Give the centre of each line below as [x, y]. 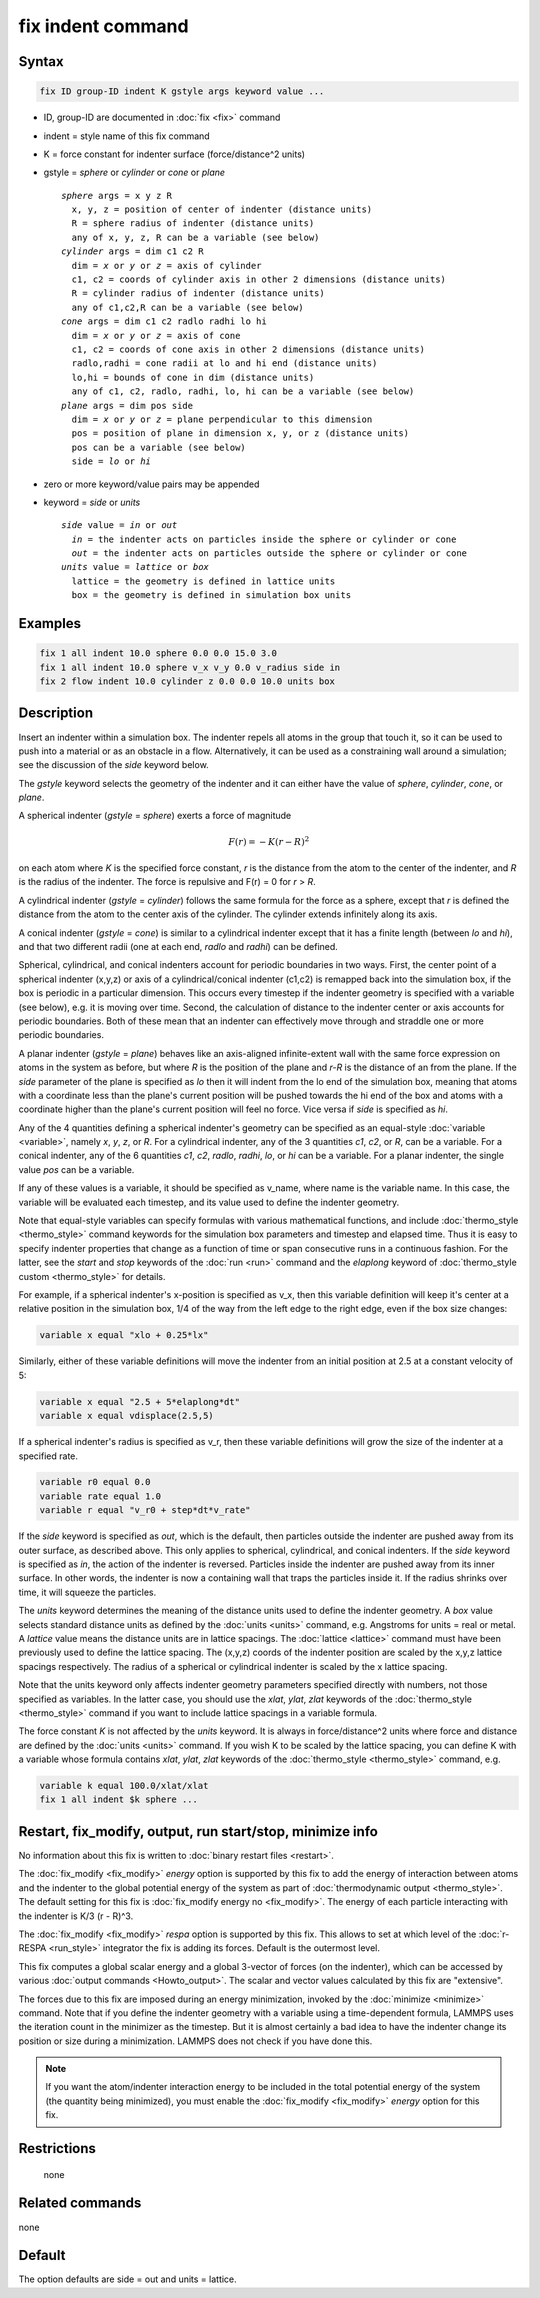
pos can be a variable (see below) [159, 447]
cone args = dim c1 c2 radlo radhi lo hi [164, 321]
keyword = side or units [92, 502]
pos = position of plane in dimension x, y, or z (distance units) [240, 433]
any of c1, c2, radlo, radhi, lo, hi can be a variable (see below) [243, 391]
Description [56, 713]
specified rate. [48, 1456]
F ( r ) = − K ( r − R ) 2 [269, 841]
